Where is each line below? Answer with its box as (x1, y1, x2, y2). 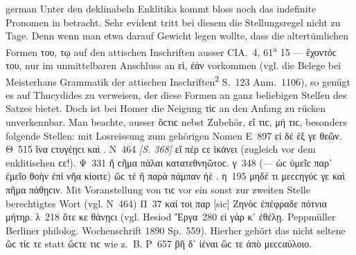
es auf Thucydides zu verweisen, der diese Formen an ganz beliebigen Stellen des (6, 87, 347, 102)
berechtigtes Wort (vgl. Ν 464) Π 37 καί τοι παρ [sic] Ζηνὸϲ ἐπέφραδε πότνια (6, 196, 327, 210)
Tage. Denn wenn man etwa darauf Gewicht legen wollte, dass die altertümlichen (6, 28, 349, 43)
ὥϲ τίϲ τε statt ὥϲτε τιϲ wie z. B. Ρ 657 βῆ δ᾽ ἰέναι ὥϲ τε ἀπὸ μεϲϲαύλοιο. (6, 236, 312, 251)
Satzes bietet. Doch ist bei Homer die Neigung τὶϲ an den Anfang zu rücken (6, 101, 326, 115)
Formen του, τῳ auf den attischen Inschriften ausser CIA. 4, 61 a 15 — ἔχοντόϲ (6, 42, 337, 59)
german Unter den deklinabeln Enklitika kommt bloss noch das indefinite (6, 1, 317, 15)
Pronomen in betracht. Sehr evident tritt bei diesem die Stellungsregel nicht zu (6, 15, 341, 29)
